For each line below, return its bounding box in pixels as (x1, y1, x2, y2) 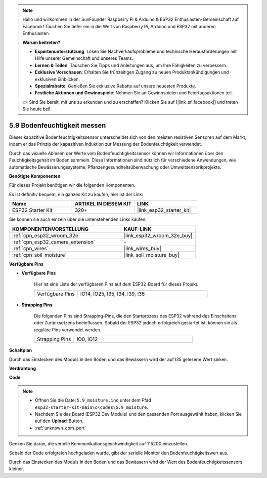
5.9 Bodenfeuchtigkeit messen (9, 121, 106, 129)
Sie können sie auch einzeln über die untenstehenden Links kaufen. (9, 216, 147, 222)
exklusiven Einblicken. (35, 76, 80, 82)
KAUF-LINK (124, 225, 152, 232)
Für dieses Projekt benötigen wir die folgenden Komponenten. (9, 182, 135, 188)
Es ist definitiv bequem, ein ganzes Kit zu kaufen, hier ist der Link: (9, 191, 143, 197)
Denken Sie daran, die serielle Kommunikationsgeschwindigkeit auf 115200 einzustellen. (9, 441, 188, 447)
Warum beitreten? (22, 40, 61, 45)
